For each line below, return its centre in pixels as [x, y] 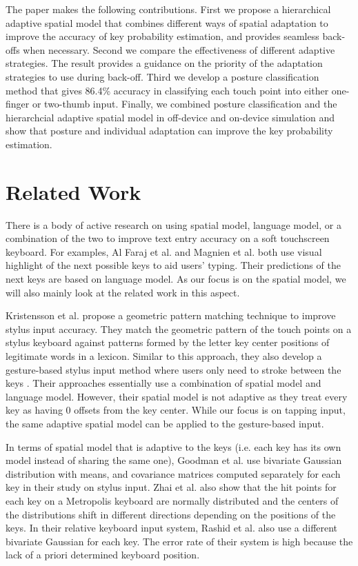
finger [18, 104]
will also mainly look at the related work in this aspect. [123, 292]
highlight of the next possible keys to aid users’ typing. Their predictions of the [173, 265]
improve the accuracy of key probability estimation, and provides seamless [162, 36]
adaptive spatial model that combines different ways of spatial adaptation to [167, 22]
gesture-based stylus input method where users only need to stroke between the [173, 369]
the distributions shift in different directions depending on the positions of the [171, 514]
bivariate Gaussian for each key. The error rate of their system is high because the [179, 541]
